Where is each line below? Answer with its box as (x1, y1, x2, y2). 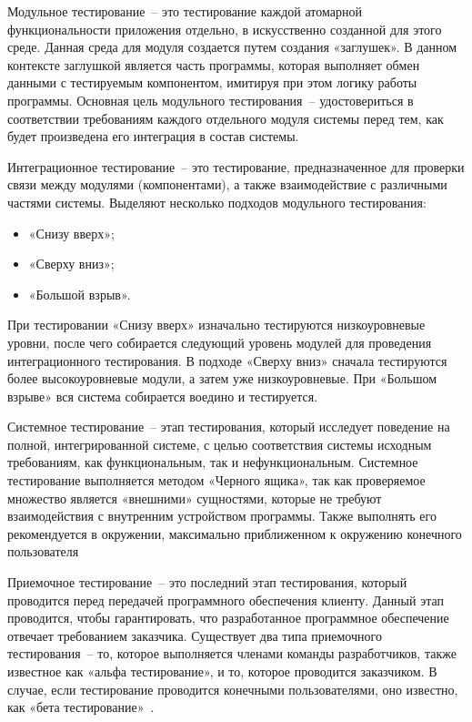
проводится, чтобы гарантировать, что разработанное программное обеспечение (7, 608, 449, 627)
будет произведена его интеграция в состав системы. (7, 127, 299, 146)
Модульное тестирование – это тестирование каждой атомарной (7, 2, 362, 20)
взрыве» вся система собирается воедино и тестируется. (7, 386, 318, 405)
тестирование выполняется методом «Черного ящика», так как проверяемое (7, 471, 426, 490)
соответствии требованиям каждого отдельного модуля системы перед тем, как (7, 108, 444, 127)
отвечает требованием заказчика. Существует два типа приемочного (7, 625, 382, 645)
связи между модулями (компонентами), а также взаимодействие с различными (7, 175, 447, 194)
